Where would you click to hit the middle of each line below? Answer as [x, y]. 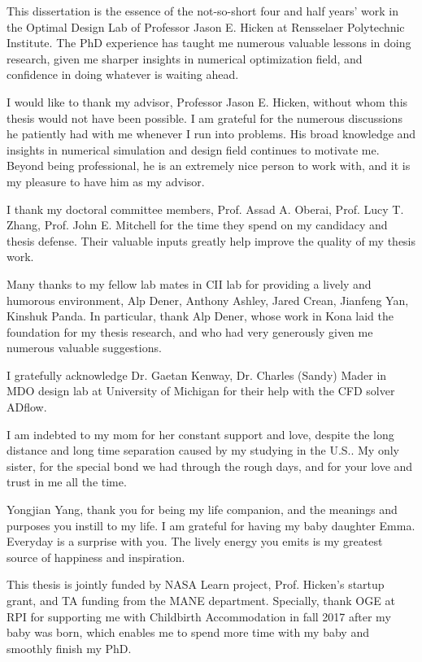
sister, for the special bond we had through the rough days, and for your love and [210, 466]
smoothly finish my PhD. [69, 648]
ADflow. [27, 407]
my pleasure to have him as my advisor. [106, 181]
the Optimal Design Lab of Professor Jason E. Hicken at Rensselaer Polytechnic [206, 26]
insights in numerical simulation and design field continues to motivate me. [193, 149]
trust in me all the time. [67, 482]
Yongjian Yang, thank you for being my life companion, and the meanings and [202, 510]
